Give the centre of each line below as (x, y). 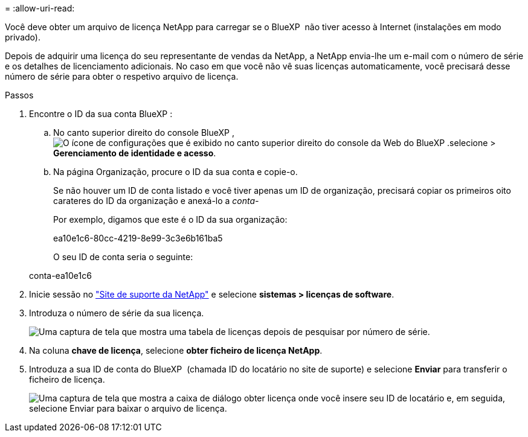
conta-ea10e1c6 (60, 276)
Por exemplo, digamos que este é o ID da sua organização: (170, 219)
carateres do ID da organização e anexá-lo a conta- (156, 201)
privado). (23, 37)
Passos (19, 95)
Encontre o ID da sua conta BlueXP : (101, 114)
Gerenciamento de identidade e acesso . (135, 153)
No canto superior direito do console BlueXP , (144, 132)
